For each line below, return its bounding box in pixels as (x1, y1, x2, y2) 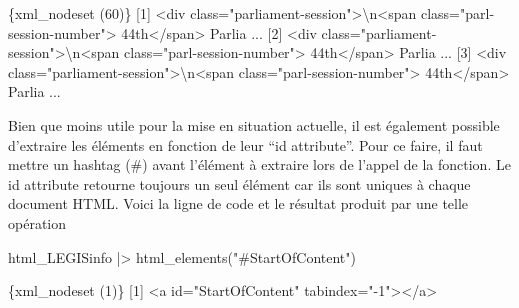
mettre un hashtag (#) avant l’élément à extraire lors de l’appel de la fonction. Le (8, 154, 511, 175)
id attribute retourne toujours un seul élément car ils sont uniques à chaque (8, 173, 471, 194)
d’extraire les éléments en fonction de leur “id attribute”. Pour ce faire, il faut (8, 134, 483, 155)
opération (8, 212, 67, 233)
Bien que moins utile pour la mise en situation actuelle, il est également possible (8, 114, 500, 135)
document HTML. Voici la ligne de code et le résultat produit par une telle (8, 193, 469, 214)
